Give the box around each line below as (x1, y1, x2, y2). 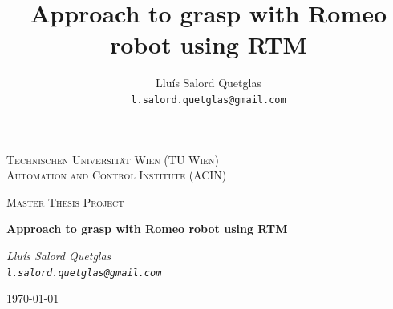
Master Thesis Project (6, 193, 124, 210)
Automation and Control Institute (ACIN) (6, 167, 227, 183)
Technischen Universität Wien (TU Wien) (6, 150, 219, 167)
